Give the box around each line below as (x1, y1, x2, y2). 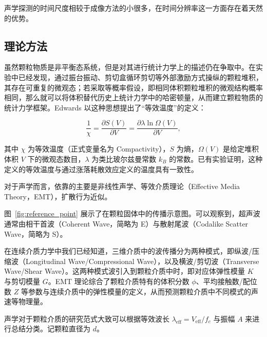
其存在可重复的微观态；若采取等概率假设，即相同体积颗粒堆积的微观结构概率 (4, 82, 263, 92)
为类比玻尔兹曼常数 (91, 154, 157, 164)
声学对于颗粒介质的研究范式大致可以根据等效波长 (4, 313, 169, 324)
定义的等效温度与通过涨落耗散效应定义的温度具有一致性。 (4, 163, 198, 174)
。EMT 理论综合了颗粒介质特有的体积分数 (48, 275, 189, 286)
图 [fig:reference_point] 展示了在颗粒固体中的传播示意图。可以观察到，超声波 (4, 208, 260, 219)
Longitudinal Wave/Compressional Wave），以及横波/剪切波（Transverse (25, 255, 259, 266)
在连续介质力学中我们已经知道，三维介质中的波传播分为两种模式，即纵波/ (4, 246, 252, 256)
